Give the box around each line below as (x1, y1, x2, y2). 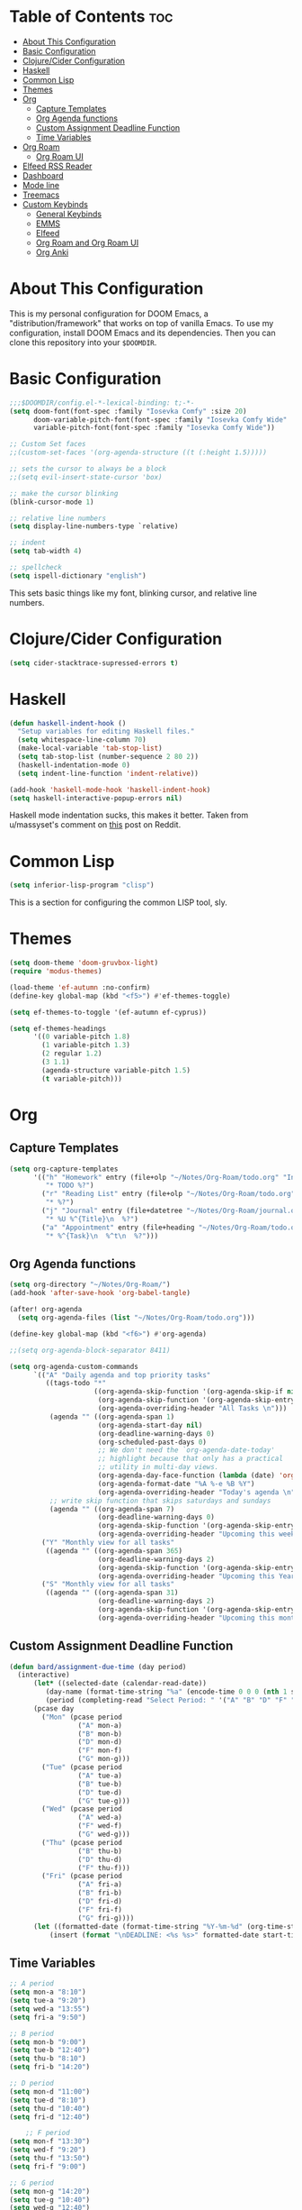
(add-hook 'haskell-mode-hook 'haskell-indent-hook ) (9, 785, 211, 794)
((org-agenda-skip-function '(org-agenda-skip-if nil (93, 1387, 299, 1396)
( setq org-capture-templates (9, 1164, 119, 1173)
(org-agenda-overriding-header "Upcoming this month (97, 1613, 299, 1622)
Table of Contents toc (9, 6, 173, 27)
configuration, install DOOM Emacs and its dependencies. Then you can (9, 327, 276, 338)
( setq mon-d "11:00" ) (9, 2087, 91, 2096)
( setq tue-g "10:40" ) (9, 2195, 91, 2205)
